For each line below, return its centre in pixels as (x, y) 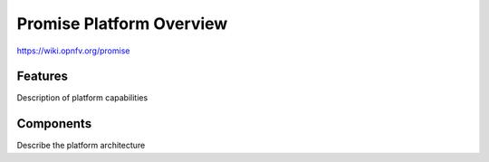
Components (54, 124)
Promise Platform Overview (122, 24)
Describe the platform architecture (81, 146)
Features (42, 76)
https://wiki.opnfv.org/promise (73, 51)
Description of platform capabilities (82, 98)
